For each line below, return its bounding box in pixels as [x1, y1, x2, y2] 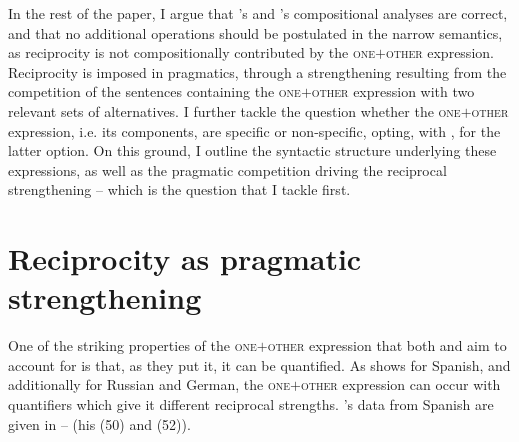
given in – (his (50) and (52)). [8, 413, 191, 434]
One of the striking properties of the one [8, 335, 257, 356]
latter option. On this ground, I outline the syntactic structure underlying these [8, 140, 497, 161]
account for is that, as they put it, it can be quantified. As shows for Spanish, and [8, 354, 511, 375]
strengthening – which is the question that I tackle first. [8, 179, 351, 200]
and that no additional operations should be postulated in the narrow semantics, [8, 22, 503, 43]
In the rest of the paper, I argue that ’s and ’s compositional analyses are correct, [8, 3, 508, 23]
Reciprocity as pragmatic [8, 238, 362, 279]
